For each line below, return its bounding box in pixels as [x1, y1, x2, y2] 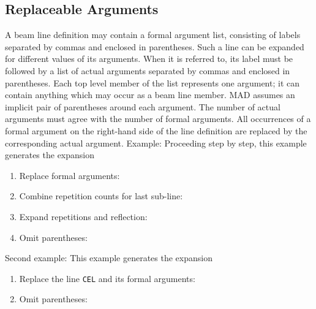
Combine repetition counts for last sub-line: [19, 189, 183, 202]
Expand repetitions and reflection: [19, 210, 148, 223]
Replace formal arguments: [19, 169, 120, 181]
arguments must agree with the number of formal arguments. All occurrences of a [5, 112, 311, 125]
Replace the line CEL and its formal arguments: [19, 272, 195, 284]
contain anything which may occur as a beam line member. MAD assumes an [5, 88, 295, 101]
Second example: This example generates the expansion [5, 251, 213, 264]
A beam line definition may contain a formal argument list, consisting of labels [5, 28, 301, 41]
